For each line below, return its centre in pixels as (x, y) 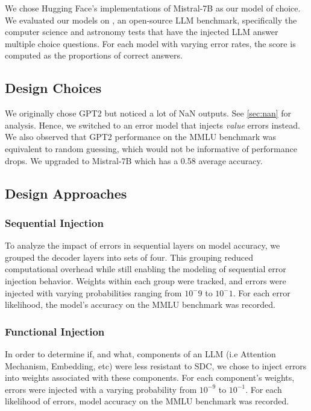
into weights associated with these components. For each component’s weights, (150, 378)
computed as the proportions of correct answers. (94, 55)
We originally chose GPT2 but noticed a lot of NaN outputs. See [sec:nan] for (148, 113)
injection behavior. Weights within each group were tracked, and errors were (146, 280)
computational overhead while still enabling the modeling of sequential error (146, 269)
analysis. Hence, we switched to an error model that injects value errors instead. (152, 125)
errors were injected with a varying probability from (101, 389)
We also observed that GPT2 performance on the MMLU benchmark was (141, 137)
